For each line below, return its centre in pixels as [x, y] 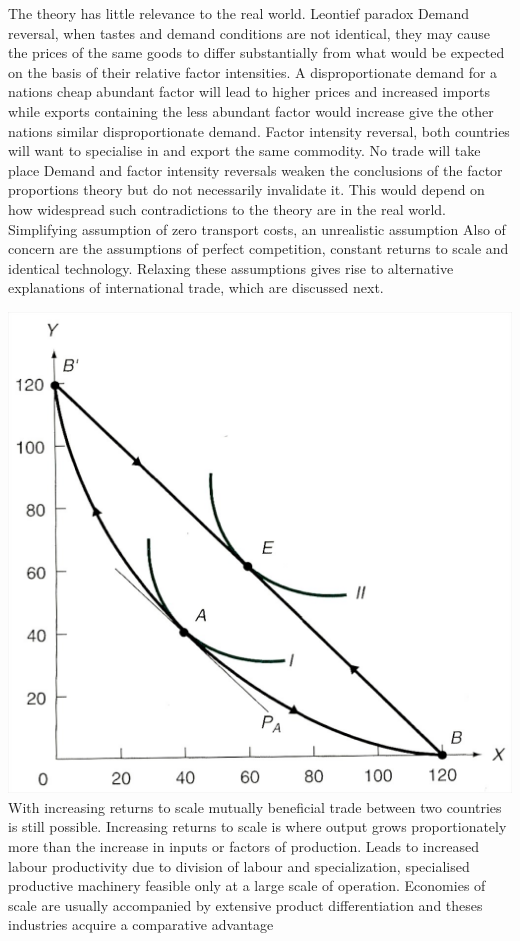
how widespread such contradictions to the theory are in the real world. [227, 208]
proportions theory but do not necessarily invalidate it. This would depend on [246, 189]
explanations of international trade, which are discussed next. [196, 287]
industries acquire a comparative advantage [141, 924]
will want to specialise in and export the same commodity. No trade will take [244, 150]
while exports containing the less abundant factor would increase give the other [251, 110]
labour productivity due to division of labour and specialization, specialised [239, 865]
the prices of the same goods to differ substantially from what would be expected [256, 52]
